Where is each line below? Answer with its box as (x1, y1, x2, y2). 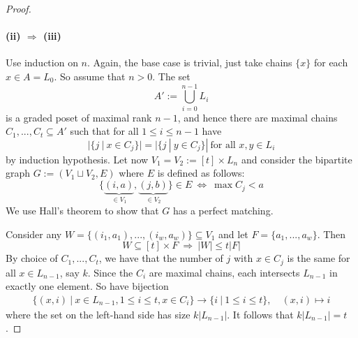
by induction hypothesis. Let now (6, 152, 149, 166)
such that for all (70, 124, 139, 138)
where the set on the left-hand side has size (6, 307, 191, 321)
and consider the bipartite (241, 152, 352, 166)
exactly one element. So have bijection (6, 279, 169, 293)
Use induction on (6, 55, 78, 70)
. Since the (87, 265, 133, 279)
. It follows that (227, 307, 294, 321)
